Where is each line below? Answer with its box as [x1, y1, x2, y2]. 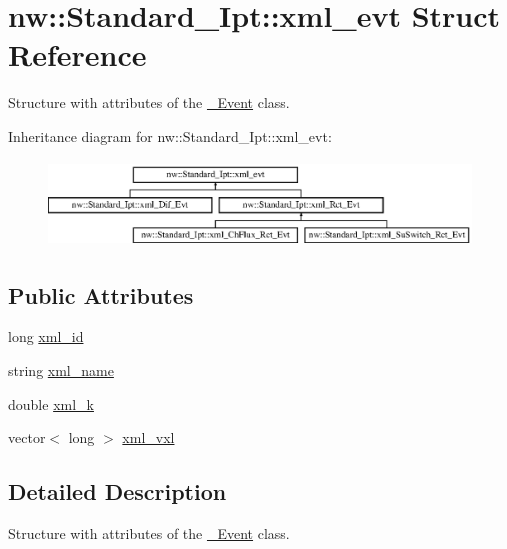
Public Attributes [8, 279, 194, 310]
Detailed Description [8, 476, 227, 507]
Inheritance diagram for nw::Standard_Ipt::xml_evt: [8, 125, 332, 146]
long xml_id [8, 326, 84, 347]
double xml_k [8, 393, 94, 414]
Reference [8, 34, 147, 75]
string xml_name [8, 359, 114, 380]
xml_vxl [122, 427, 175, 448]
